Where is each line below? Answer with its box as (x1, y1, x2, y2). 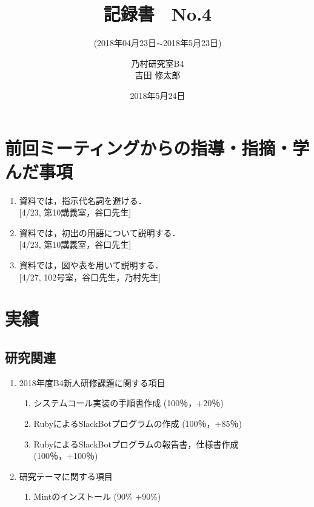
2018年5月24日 (130, 89, 185, 101)
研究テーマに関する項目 (19, 469, 113, 482)
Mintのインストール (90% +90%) (33, 490, 161, 503)
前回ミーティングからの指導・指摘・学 (5, 135, 310, 160)
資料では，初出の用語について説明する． (19, 226, 181, 239)
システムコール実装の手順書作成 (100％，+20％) (33, 396, 224, 409)
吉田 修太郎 (135, 69, 181, 81)
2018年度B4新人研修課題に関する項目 (19, 376, 165, 389)
